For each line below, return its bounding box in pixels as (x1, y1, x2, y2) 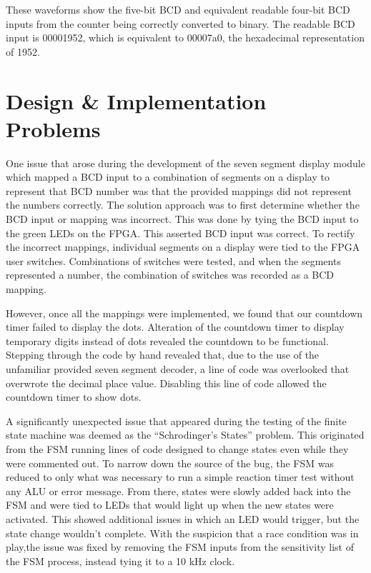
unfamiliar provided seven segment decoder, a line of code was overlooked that (6, 362, 350, 376)
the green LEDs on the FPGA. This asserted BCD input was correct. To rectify (6, 225, 355, 240)
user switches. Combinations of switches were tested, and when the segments (6, 253, 341, 268)
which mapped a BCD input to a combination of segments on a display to (6, 169, 330, 184)
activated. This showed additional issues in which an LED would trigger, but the (6, 511, 360, 526)
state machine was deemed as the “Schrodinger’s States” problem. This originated (6, 427, 365, 442)
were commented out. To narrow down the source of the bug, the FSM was (6, 455, 334, 470)
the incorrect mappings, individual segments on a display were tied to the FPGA (6, 239, 360, 254)
